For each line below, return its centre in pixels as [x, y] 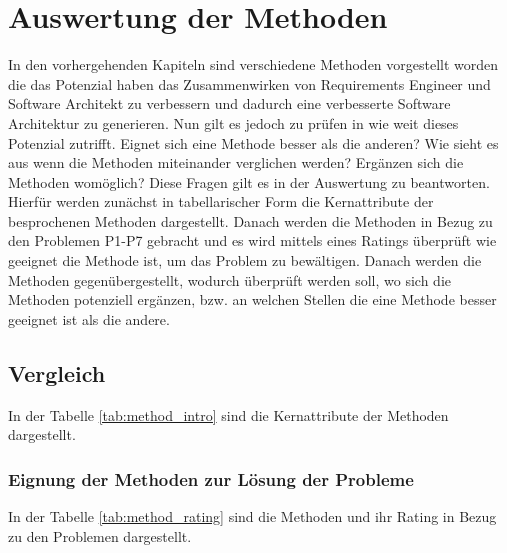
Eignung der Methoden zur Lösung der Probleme [211, 478]
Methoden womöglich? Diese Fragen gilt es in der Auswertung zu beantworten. [249, 181]
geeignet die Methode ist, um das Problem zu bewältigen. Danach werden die [245, 260]
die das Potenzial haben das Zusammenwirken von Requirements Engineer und [249, 83]
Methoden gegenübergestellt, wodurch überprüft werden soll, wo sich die [230, 279]
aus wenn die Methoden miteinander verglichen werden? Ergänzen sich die [236, 162]
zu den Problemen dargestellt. [100, 535]
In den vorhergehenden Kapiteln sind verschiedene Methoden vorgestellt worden [253, 64]
